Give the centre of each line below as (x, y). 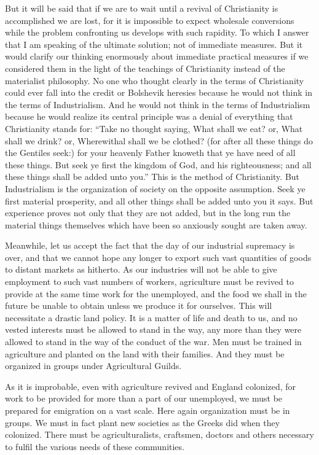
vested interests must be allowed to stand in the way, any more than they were (153, 329)
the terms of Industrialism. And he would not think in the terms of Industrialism (158, 104)
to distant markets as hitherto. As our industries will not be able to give (141, 269)
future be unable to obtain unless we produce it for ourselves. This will (139, 305)
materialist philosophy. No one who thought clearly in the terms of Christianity (155, 80)
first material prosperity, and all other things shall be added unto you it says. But (159, 200)
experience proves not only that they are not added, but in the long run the (148, 213)
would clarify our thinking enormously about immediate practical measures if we (157, 56)
